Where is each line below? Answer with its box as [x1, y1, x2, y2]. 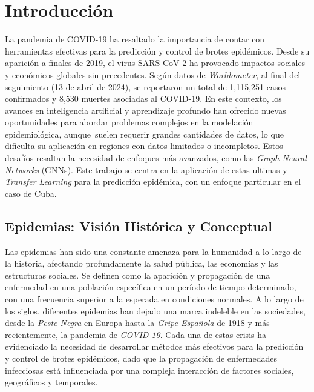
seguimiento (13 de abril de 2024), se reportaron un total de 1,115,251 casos [5, 80, 286, 93]
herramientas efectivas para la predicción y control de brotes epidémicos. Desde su [5, 44, 310, 57]
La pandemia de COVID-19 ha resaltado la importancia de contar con [5, 33, 265, 45]
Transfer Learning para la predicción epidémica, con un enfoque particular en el [5, 175, 301, 188]
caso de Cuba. [5, 187, 57, 199]
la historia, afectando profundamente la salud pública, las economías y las [5, 257, 278, 270]
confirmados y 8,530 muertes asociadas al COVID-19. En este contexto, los [5, 92, 282, 105]
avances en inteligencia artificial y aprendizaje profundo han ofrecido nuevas [5, 104, 286, 116]
